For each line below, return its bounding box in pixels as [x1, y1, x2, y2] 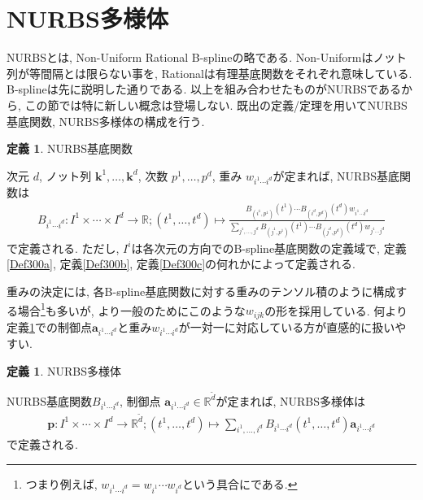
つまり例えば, [25, 475, 98, 492]
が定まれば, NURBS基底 [273, 167, 399, 184]
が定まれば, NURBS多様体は [216, 392, 365, 409]
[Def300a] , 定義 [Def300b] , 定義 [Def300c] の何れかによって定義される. [7, 255, 355, 272]
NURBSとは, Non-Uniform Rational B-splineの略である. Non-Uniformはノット [7, 49, 408, 66]
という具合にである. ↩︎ [181, 475, 298, 492]
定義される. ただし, [17, 239, 120, 256]
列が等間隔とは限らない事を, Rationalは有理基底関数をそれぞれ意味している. [7, 64, 412, 81]
